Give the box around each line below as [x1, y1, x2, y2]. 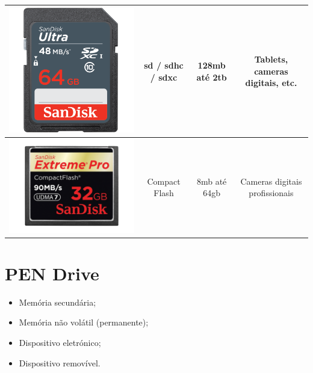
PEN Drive [5, 260, 99, 285]
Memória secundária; [19, 295, 96, 308]
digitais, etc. [245, 76, 297, 89]
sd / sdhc [144, 59, 184, 71]
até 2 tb [196, 70, 227, 83]
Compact [147, 174, 181, 187]
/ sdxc [150, 70, 178, 83]
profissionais [249, 186, 294, 199]
